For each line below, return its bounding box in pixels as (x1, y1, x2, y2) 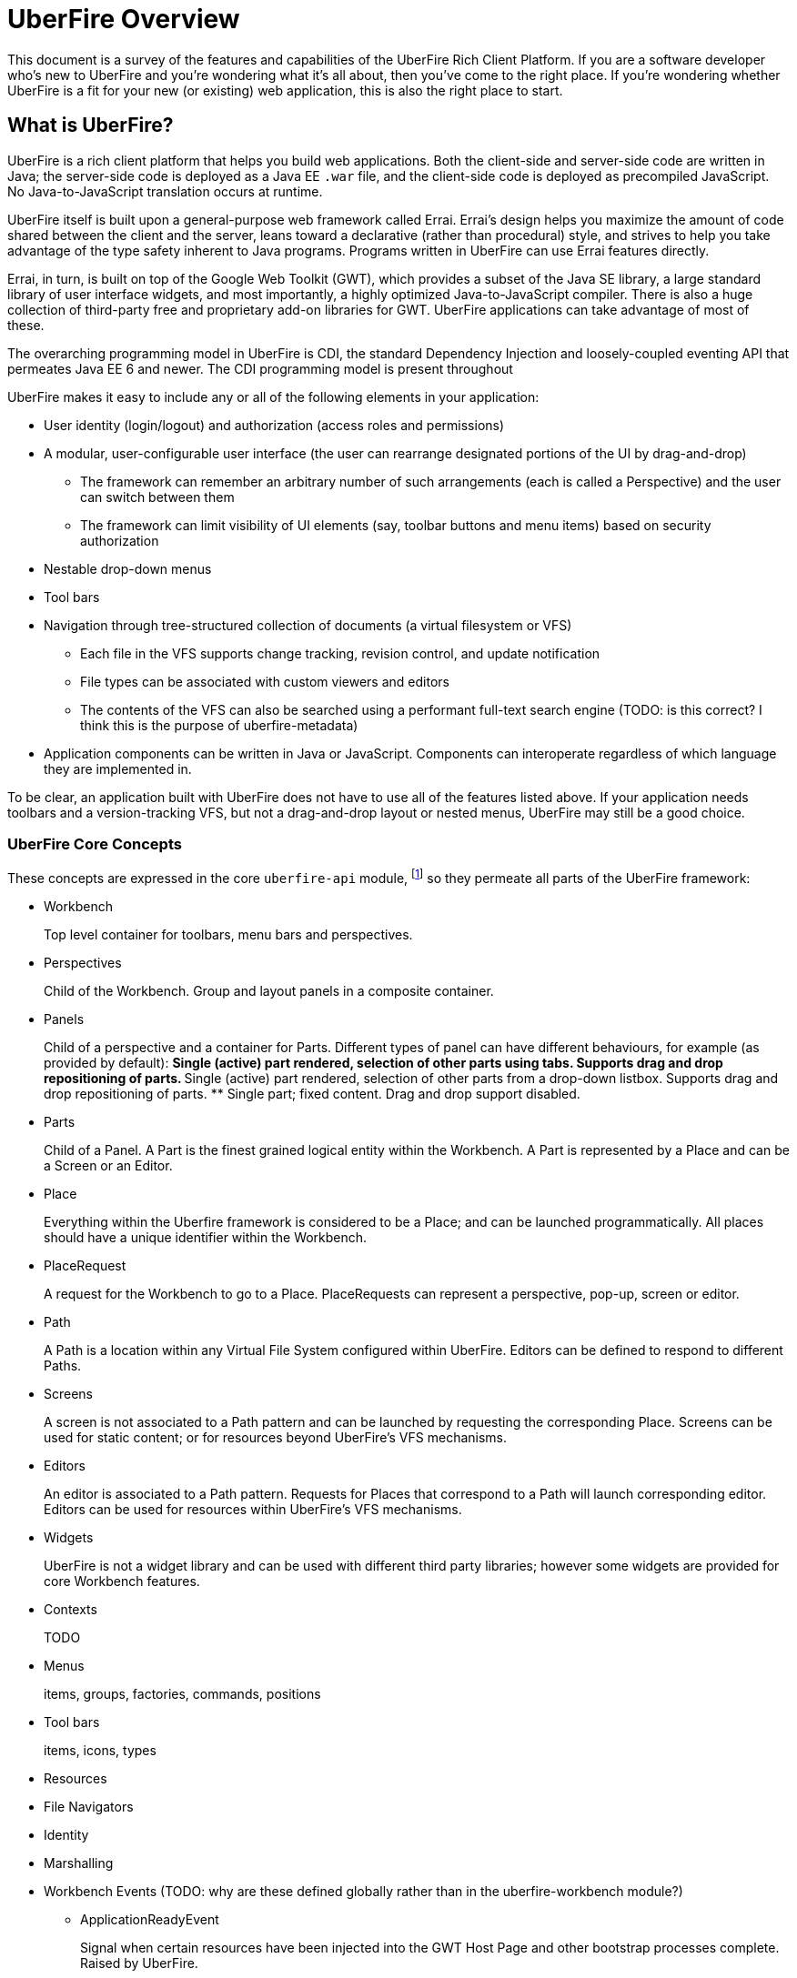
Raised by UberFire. (80, 1955, 198, 1971)
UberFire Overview (7, 4, 240, 35)
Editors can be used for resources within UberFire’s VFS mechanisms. (44, 1501, 462, 1517)
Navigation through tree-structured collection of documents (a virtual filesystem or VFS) (44, 617, 572, 633)
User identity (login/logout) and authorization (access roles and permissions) (44, 417, 505, 433)
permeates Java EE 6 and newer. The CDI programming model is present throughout (7, 360, 513, 377)
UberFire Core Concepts (7, 834, 182, 853)
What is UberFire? (7, 114, 174, 137)
